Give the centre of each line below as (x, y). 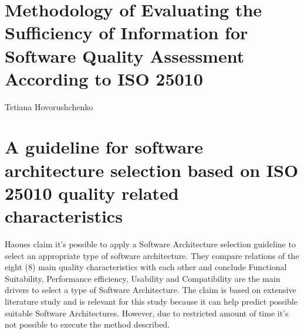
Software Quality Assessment (125, 55)
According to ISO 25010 (104, 78)
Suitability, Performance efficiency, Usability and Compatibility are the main (143, 278)
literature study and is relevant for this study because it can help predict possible (151, 301)
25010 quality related (92, 192)
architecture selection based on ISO (152, 170)
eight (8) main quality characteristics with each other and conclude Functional (146, 267)
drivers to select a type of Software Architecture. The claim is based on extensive (151, 290)
